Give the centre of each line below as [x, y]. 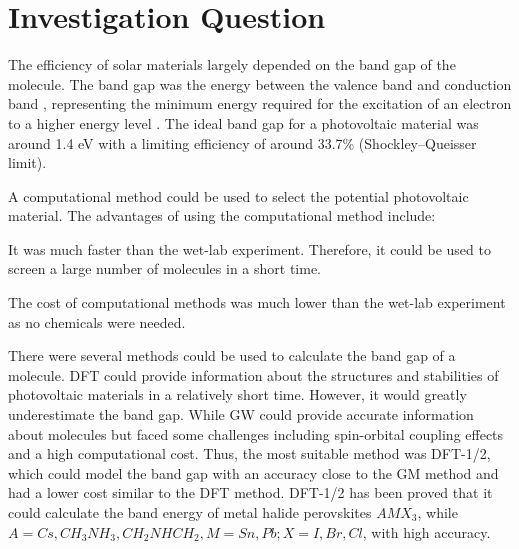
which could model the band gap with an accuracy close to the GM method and [253, 472]
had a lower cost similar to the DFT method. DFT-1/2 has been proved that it [250, 492]
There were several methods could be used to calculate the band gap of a [232, 355]
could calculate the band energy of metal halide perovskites [190, 512]
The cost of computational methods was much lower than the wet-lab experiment [257, 302]
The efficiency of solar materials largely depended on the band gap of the [232, 64]
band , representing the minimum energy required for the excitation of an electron [260, 103]
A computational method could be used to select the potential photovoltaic [238, 195]
